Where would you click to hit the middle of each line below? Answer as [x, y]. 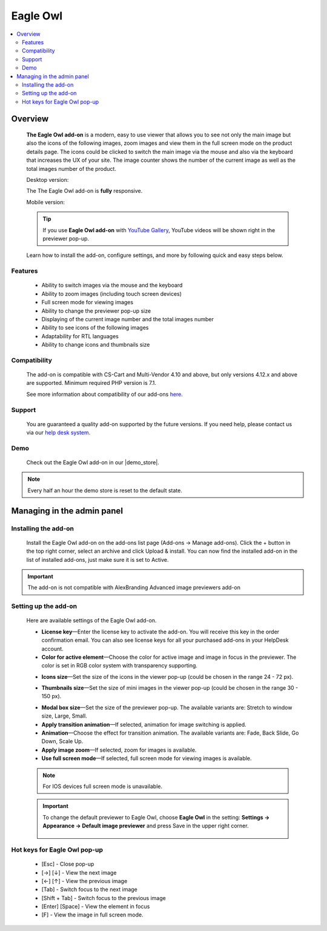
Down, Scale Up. [62, 741]
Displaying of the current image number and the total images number [128, 319]
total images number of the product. [71, 169]
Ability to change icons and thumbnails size [96, 345]
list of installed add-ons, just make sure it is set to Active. [97, 559]
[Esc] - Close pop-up [68, 864]
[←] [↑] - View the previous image [84, 881]
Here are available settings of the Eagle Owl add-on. [91, 621]
